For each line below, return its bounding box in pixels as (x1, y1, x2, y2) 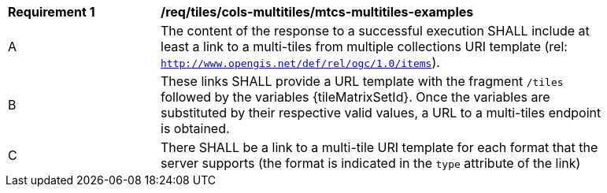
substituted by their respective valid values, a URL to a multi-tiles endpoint (161, 105, 601, 121)
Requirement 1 (8, 4, 95, 20)
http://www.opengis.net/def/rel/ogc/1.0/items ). (161, 54, 440, 70)
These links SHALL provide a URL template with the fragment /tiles (161, 73, 564, 89)
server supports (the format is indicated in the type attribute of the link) (161, 155, 581, 171)
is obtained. (161, 121, 230, 136)
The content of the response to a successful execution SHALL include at (161, 23, 590, 39)
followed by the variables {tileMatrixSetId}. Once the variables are (161, 89, 550, 105)
